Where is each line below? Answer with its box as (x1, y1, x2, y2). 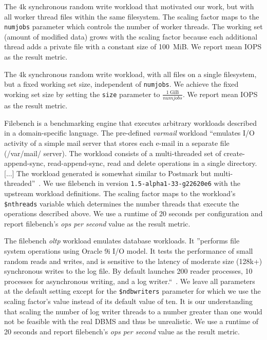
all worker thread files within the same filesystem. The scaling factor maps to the (4, 11, 259, 22)
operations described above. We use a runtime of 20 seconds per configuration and (4, 208, 263, 219)
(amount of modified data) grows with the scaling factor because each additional (4, 31, 258, 42)
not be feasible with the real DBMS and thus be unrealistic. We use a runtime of (4, 316, 259, 327)
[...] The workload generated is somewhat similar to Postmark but (4, 167, 212, 178)
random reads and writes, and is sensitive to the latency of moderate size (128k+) (4, 255, 262, 266)
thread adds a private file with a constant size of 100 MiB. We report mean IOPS (4, 41, 262, 52)
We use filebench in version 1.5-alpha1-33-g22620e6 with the (43, 178, 240, 188)
